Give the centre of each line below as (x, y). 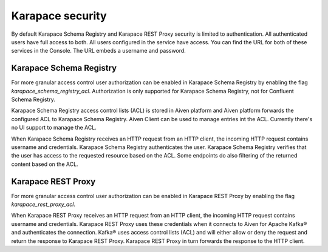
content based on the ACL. (45, 164)
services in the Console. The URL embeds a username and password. (99, 51)
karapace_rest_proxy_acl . (43, 204)
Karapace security (59, 16)
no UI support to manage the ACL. (54, 128)
